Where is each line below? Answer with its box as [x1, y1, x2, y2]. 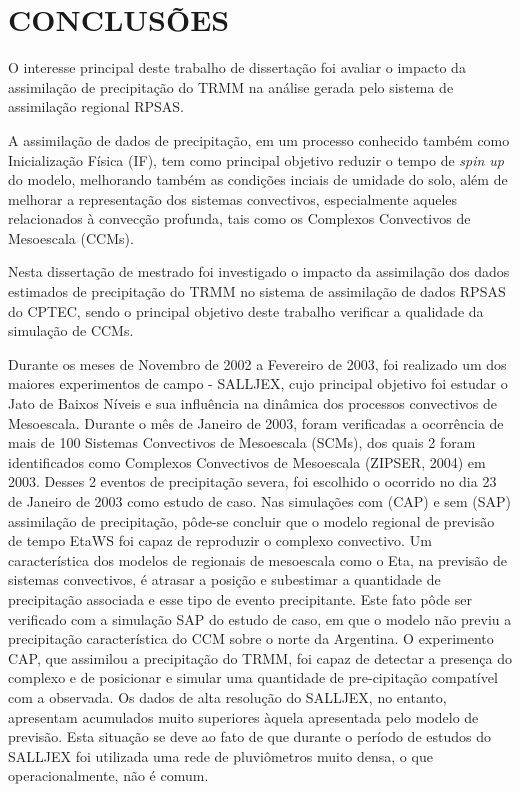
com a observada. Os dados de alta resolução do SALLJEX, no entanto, [8, 686, 447, 707]
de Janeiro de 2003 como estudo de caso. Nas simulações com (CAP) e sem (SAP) [8, 491, 512, 511]
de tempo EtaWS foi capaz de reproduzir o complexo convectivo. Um [8, 530, 432, 551]
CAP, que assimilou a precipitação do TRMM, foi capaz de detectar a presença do [8, 647, 512, 668]
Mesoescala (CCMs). [8, 227, 134, 248]
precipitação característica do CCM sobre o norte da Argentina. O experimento [8, 628, 494, 649]
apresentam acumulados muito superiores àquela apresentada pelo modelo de [8, 706, 479, 727]
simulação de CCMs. [8, 320, 134, 341]
